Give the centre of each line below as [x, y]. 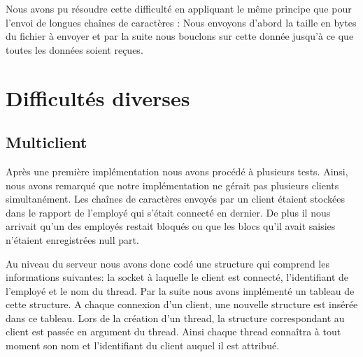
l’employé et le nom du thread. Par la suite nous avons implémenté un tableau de [180, 290]
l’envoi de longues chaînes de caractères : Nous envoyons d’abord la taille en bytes [181, 22]
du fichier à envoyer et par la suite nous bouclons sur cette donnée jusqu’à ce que [180, 36]
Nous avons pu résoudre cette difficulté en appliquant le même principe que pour [179, 8]
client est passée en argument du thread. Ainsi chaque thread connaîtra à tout [173, 331]
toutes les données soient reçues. [74, 49]
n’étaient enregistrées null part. [72, 239]
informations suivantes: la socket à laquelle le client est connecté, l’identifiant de [177, 277]
